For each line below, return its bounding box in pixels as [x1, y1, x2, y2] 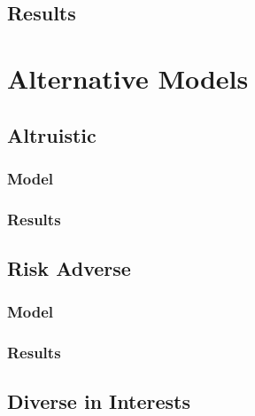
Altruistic [7, 121, 97, 148]
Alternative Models [7, 59, 249, 96]
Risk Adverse [7, 255, 131, 282]
